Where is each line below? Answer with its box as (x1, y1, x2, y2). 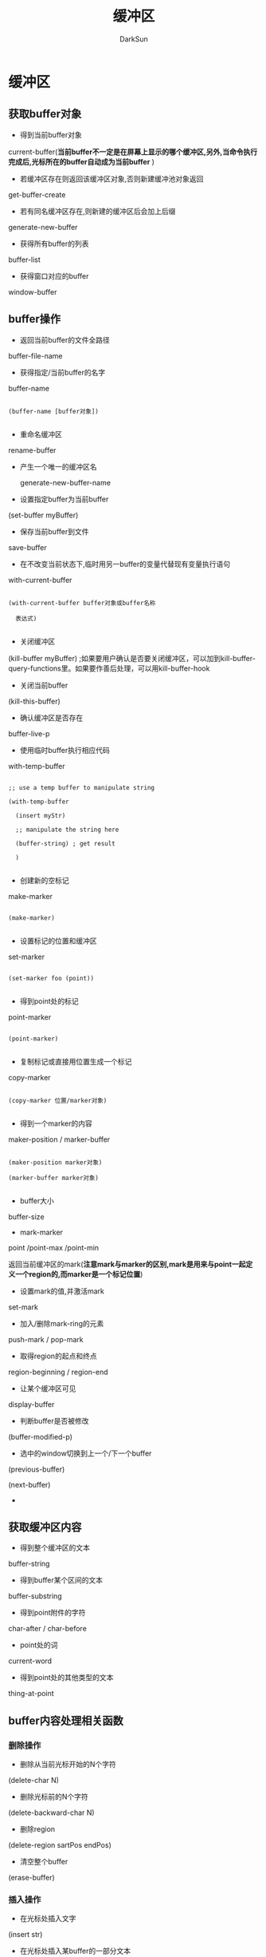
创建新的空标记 (19, 875, 69, 885)
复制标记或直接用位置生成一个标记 (19, 1056, 132, 1066)
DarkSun (119, 34, 149, 44)
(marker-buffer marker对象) (8, 1174, 100, 1182)
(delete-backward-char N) (8, 1808, 95, 1817)
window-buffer (8, 287, 57, 296)
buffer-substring (8, 1591, 62, 1601)
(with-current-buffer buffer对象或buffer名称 (8, 599, 156, 607)
